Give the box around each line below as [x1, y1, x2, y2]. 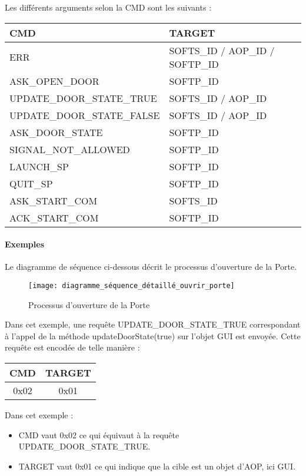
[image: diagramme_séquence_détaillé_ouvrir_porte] [28, 281, 235, 290]
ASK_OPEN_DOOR [9, 74, 99, 88]
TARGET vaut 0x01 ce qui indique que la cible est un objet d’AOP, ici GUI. [18, 460, 296, 472]
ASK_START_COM [9, 193, 98, 207]
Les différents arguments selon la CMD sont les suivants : [5, 1, 212, 13]
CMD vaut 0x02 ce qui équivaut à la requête [18, 428, 179, 441]
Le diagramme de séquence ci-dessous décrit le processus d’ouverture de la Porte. [5, 260, 297, 273]
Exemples [5, 238, 45, 250]
